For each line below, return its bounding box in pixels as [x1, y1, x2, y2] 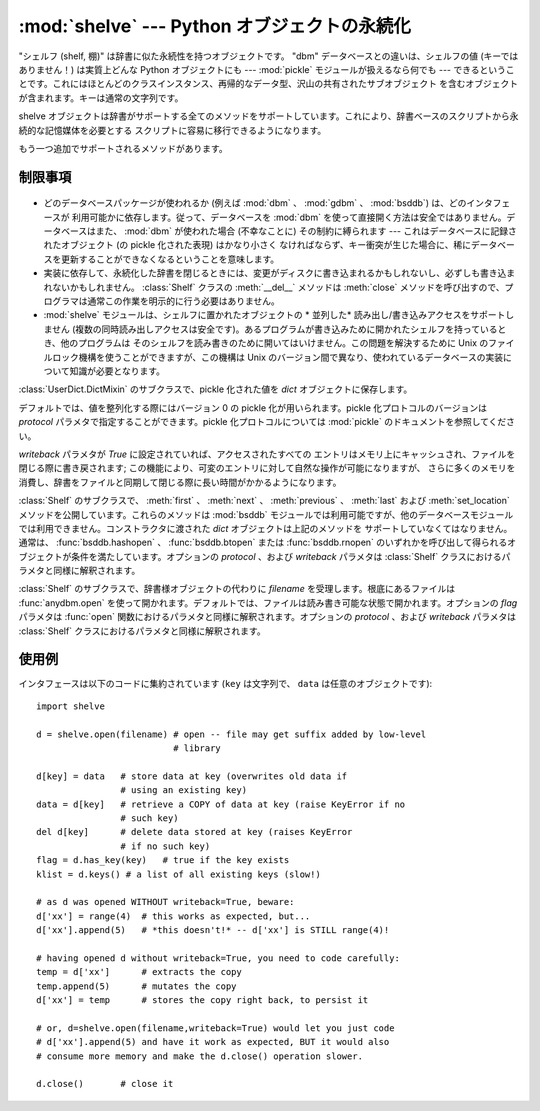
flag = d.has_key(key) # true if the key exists [36, 855, 290, 866]
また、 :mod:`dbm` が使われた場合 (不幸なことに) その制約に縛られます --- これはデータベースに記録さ [95, 225, 517, 237]
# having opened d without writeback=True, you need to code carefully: [36, 952, 400, 964]
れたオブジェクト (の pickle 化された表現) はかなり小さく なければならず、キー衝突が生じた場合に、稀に [43, 239, 472, 251]
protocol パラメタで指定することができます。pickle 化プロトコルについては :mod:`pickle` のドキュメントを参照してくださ [18, 416, 515, 428]
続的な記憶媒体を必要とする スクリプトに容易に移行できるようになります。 [18, 124, 327, 136]
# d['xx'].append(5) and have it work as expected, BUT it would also [36, 1036, 390, 1048]
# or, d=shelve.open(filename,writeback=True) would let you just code [36, 1022, 395, 1034]
